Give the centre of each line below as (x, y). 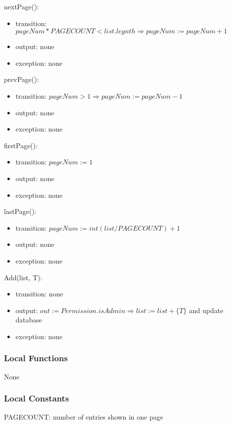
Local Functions (36, 358)
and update (206, 310)
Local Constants (37, 398)
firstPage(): (21, 145)
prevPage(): (22, 79)
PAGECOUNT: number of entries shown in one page (84, 416)
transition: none (39, 294)
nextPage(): (21, 6)
